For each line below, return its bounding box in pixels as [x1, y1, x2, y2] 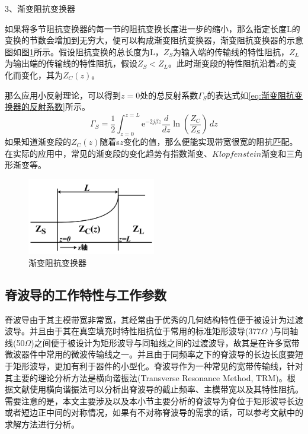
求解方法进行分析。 [5, 418, 79, 430]
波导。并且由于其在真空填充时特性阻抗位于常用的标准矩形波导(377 [5, 325, 261, 337]
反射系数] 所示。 [29, 100, 90, 113]
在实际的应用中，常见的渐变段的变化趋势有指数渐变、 [5, 147, 212, 159]
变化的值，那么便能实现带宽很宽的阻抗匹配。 [123, 135, 298, 148]
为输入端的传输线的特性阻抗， [173, 45, 290, 58]
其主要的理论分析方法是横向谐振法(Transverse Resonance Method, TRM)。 [5, 371, 287, 384]
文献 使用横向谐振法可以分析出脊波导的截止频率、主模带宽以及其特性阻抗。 [12, 383, 303, 395]
